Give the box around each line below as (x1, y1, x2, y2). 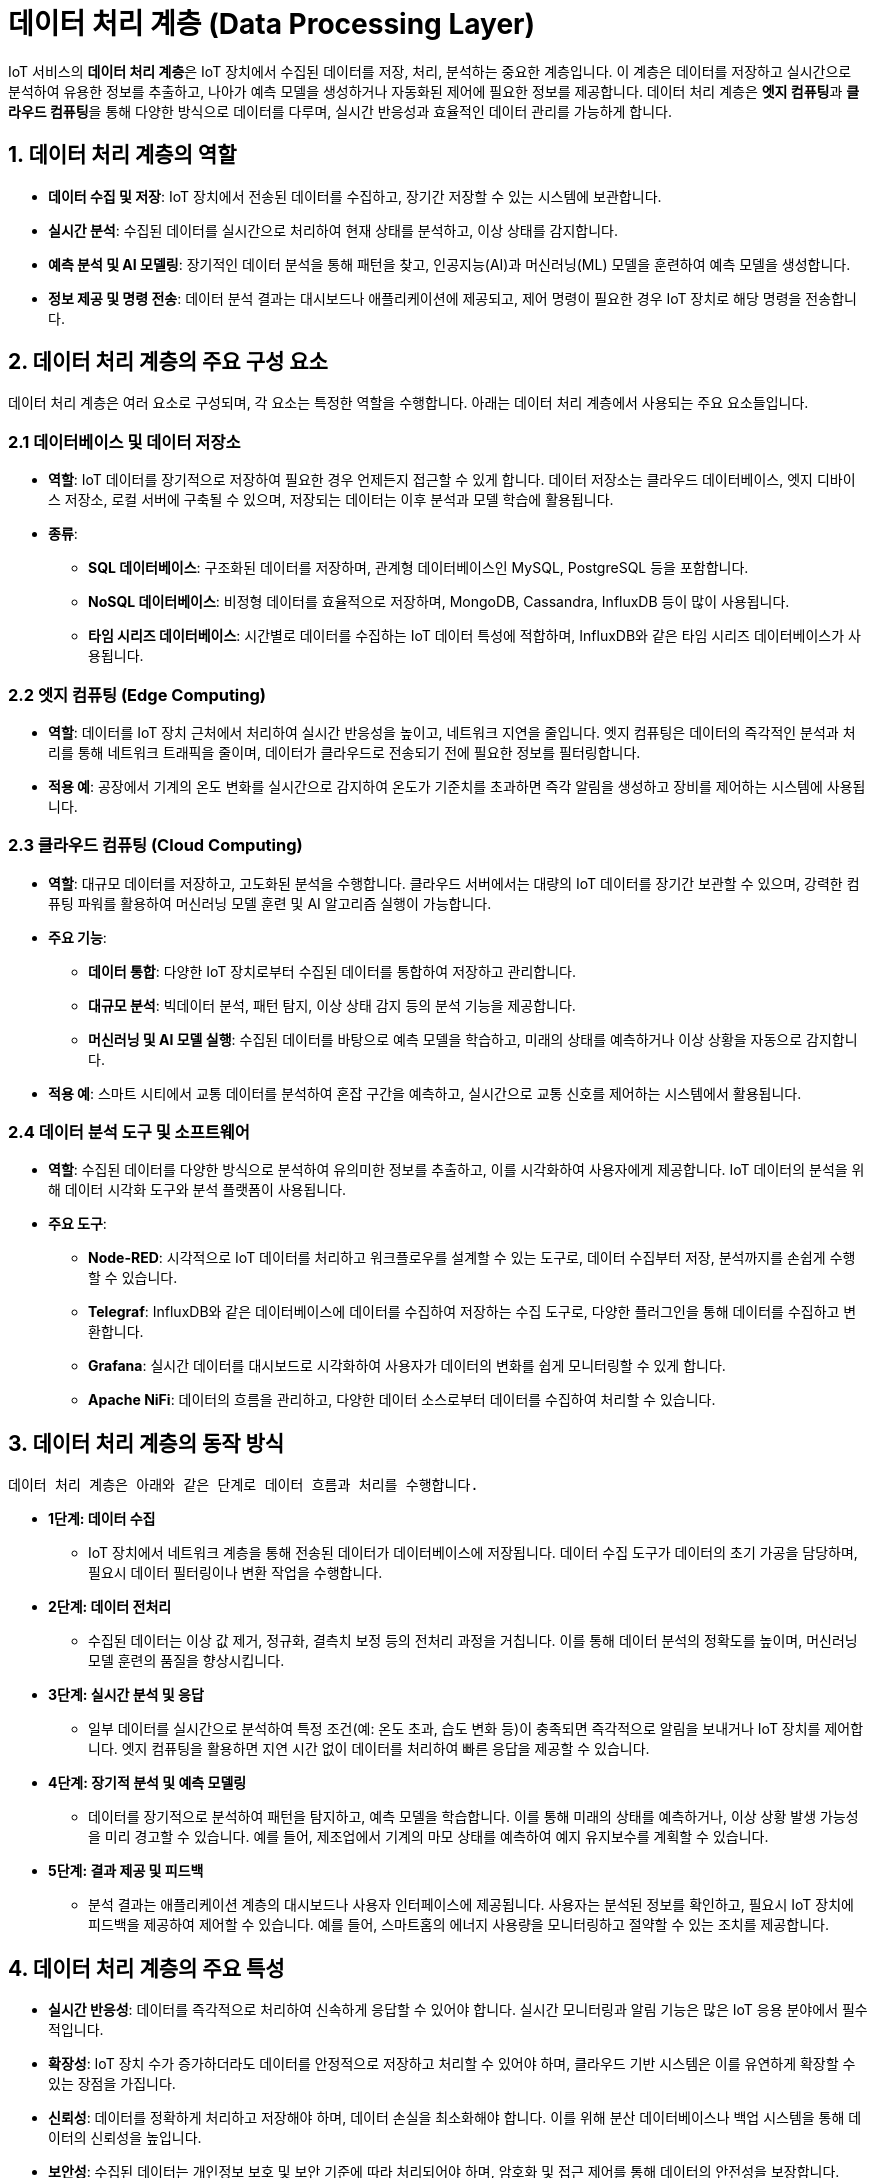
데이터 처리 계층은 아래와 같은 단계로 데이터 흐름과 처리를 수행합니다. (8, 1477, 479, 1494)
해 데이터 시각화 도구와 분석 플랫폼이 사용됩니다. (48, 1181, 347, 1199)
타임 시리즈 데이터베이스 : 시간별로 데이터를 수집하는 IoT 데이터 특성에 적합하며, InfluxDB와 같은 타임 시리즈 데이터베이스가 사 (88, 627, 861, 645)
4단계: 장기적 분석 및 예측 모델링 (48, 1774, 247, 1792)
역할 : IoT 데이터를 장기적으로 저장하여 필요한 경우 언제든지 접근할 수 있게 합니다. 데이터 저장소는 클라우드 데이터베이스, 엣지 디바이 (48, 471, 856, 489)
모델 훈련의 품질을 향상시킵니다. (88, 1652, 285, 1670)
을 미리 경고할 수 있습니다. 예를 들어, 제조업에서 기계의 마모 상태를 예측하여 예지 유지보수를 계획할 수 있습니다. (88, 1828, 769, 1846)
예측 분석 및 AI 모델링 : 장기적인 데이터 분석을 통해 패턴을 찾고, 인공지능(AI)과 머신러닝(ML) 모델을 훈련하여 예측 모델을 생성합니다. (48, 255, 851, 273)
